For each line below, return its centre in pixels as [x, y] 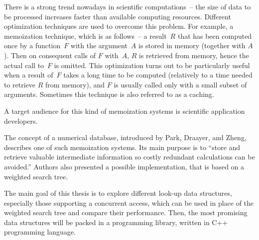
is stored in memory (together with [192, 45]
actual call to [24, 65]
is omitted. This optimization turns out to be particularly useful [152, 65]
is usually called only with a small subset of [180, 84]
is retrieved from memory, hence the [194, 55]
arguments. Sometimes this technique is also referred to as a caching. [109, 94]
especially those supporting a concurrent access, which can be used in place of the [129, 202]
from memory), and [75, 84]
